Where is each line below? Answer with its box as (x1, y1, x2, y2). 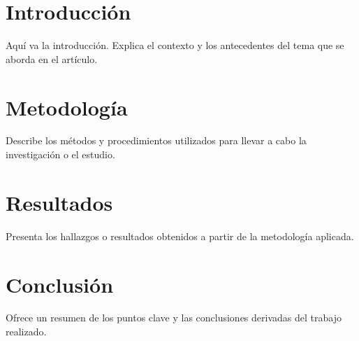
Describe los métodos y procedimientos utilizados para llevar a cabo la (6, 133, 307, 148)
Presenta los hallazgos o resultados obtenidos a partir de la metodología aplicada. (6, 228, 354, 243)
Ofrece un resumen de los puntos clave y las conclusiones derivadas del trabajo (6, 310, 342, 325)
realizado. (6, 324, 47, 339)
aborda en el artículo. (6, 51, 98, 66)
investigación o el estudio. (6, 147, 115, 162)
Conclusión (6, 270, 114, 298)
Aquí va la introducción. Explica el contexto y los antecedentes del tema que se (6, 38, 344, 53)
